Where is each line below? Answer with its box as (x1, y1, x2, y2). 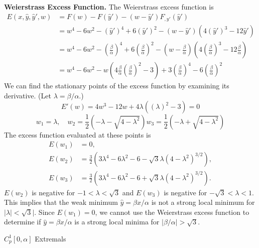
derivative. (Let (4, 90, 51, 100)
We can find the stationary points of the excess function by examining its (4, 80, 229, 91)
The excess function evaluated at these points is (4, 129, 151, 140)
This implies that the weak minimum (4, 197, 118, 207)
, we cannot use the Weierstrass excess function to (95, 206, 249, 217)
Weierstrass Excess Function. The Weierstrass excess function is (4, 2, 214, 12)
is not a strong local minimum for (151, 197, 255, 207)
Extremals (35, 233, 66, 243)
